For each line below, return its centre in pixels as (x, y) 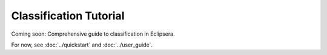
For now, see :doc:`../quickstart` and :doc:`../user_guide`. (82, 45)
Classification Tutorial (68, 16)
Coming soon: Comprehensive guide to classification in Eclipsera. (93, 34)
